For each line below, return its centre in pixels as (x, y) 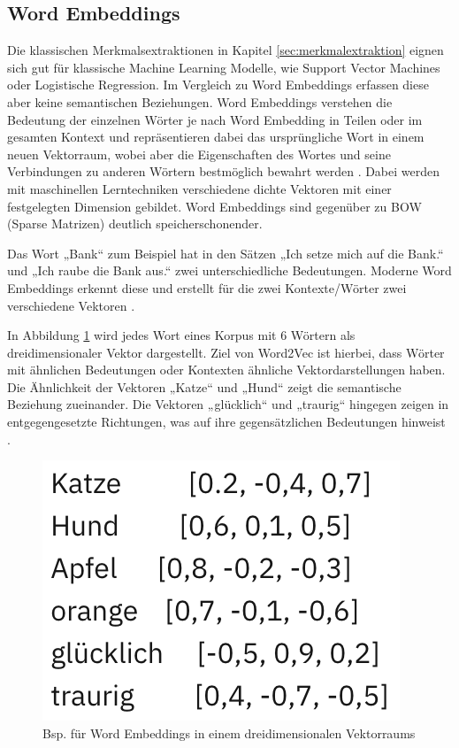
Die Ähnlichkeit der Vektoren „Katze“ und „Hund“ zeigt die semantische (204, 386)
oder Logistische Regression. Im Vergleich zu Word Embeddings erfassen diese (218, 85)
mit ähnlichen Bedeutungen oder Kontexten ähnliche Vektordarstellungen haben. (226, 370)
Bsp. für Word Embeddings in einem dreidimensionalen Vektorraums (229, 733)
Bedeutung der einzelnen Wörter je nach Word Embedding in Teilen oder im (215, 119)
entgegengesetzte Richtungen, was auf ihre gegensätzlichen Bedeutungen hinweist (226, 422)
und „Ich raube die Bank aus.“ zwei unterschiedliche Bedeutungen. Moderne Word (229, 270)
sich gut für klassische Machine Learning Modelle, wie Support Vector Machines (224, 67)
